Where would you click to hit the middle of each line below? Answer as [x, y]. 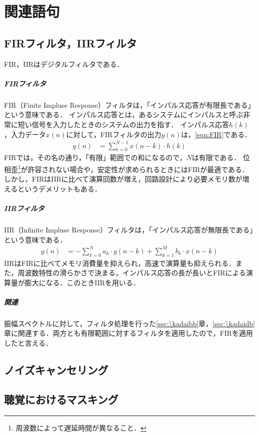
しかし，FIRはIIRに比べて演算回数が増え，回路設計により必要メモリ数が [123, 179]
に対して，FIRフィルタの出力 [114, 134]
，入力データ [25, 134]
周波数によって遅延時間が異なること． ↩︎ [81, 427]
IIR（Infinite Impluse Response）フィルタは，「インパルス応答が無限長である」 [129, 230]
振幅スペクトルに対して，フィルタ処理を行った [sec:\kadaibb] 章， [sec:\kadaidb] [129, 323]
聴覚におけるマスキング [61, 399]
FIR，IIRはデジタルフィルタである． [64, 64]
